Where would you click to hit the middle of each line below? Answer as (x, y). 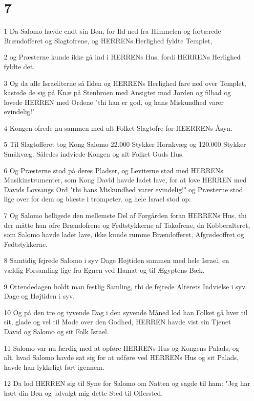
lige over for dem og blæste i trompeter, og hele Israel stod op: (97, 199)
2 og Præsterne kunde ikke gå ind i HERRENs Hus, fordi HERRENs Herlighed (122, 57)
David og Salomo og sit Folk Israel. (56, 331)
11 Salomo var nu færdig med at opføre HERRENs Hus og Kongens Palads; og (122, 348)
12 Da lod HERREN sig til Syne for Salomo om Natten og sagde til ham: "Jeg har (127, 383)
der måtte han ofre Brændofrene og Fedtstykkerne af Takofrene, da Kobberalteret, (127, 225)
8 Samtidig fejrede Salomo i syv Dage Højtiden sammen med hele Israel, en (116, 260)
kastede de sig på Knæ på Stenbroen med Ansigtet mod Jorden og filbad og (117, 92)
